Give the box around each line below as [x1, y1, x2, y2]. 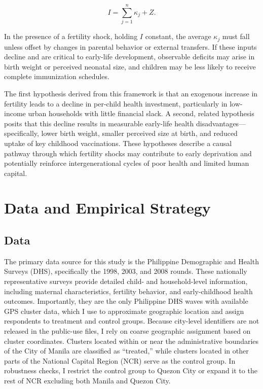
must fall [222, 31, 250, 42]
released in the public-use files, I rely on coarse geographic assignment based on [4, 326, 251, 336]
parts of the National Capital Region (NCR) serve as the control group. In [4, 355, 236, 366]
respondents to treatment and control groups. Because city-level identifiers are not [4, 315, 259, 326]
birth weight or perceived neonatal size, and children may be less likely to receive [4, 61, 256, 72]
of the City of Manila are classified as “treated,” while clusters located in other [4, 345, 249, 356]
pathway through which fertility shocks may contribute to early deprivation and [4, 148, 252, 158]
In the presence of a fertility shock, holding [4, 31, 138, 42]
